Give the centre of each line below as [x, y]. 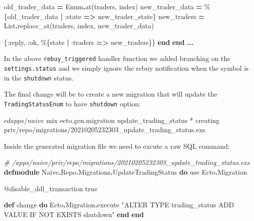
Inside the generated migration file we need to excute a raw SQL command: [117, 146]
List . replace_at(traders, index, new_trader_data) [79, 26]
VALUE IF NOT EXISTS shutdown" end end [74, 214]
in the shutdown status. [39, 77]
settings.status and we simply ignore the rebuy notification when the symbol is [127, 68]
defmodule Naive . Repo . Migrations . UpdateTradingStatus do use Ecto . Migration [126, 171]
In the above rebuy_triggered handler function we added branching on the [117, 58]
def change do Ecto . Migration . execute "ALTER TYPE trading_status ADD [119, 205]
